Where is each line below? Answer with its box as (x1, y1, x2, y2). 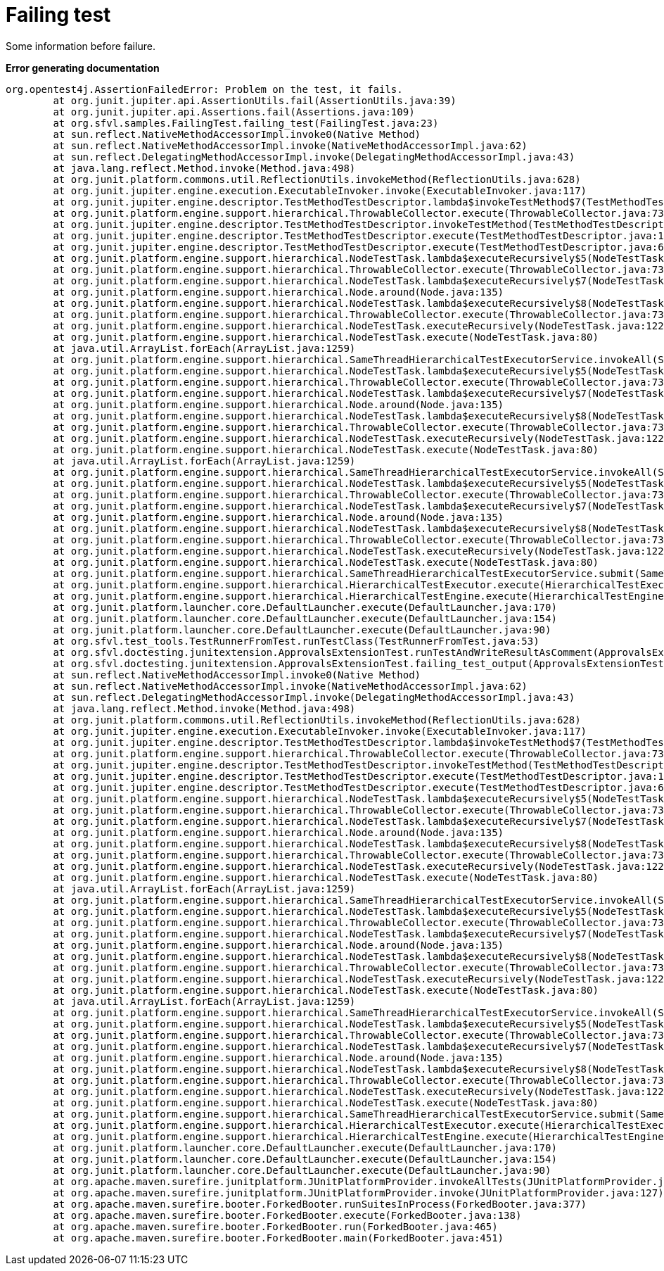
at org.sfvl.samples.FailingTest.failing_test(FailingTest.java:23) (53, 117, 439, 129)
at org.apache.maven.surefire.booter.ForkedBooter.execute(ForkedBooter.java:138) (53, 1209, 522, 1221)
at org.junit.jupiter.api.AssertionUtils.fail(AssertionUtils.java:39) (53, 94, 456, 106)
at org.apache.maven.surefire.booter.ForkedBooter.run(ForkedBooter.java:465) (53, 1220, 498, 1232)
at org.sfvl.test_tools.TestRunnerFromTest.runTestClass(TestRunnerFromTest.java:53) (53, 635, 539, 647)
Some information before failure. (6, 39, 155, 52)
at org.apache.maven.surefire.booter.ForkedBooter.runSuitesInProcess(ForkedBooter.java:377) (53, 1198, 587, 1210)
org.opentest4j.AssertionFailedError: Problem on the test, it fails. (6, 83, 403, 95)
